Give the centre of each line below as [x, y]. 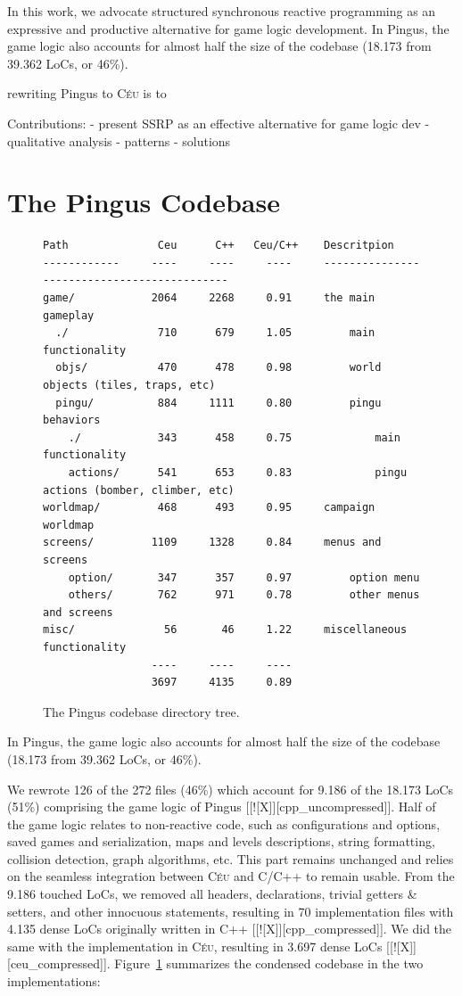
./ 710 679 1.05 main [215, 333]
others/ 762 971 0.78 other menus [244, 595]
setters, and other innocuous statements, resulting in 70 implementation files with [231, 911]
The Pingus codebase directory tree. [141, 711]
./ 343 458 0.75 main [234, 437]
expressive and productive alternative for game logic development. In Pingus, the [228, 28]
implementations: [54, 981]
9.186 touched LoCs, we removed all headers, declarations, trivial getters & [212, 894]
